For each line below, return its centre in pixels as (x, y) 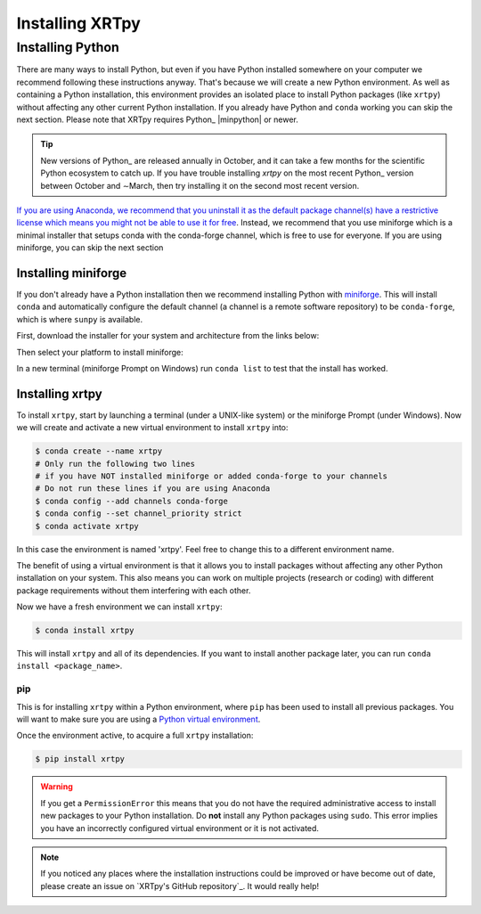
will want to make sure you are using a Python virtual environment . (139, 719)
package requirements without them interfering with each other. (134, 590)
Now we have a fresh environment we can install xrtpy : (119, 607)
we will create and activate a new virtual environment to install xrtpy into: (152, 428)
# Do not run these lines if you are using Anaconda (153, 489)
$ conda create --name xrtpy (99, 451)
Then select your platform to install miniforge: (100, 352)
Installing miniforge (72, 273)
